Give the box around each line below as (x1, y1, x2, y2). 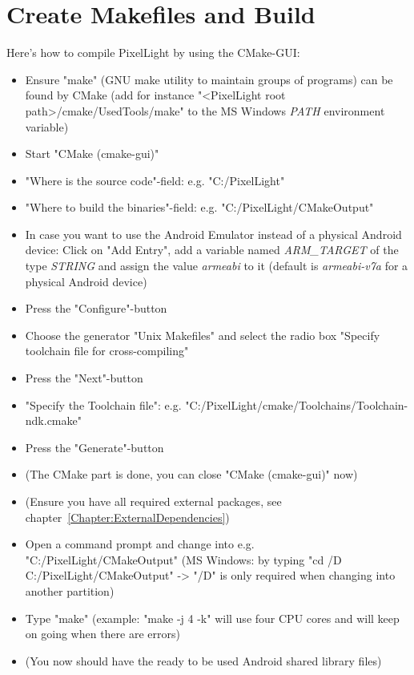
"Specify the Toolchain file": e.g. (25, 396, 182, 413)
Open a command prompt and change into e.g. (25, 536, 255, 552)
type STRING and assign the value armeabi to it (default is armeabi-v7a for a (25, 257, 408, 274)
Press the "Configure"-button (25, 300, 167, 317)
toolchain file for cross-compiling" (25, 342, 189, 359)
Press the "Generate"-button (25, 439, 164, 455)
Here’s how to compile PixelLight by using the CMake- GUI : (6, 44, 300, 61)
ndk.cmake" (25, 412, 82, 429)
